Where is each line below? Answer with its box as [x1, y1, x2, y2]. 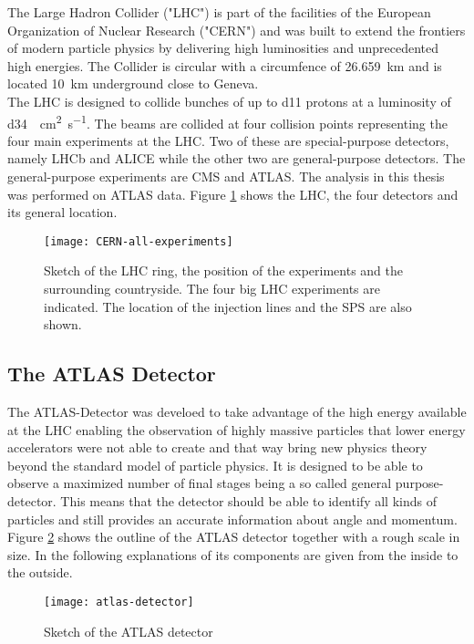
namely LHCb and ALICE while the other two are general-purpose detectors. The [7, 149, 466, 168]
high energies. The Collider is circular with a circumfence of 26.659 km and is [7, 56, 442, 75]
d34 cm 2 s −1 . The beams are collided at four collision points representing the [7, 110, 448, 132]
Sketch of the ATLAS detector [44, 621, 213, 640]
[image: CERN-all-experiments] [44, 234, 233, 248]
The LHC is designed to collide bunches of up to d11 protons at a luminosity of [7, 91, 451, 110]
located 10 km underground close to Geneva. [7, 74, 259, 93]
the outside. [7, 563, 73, 582]
